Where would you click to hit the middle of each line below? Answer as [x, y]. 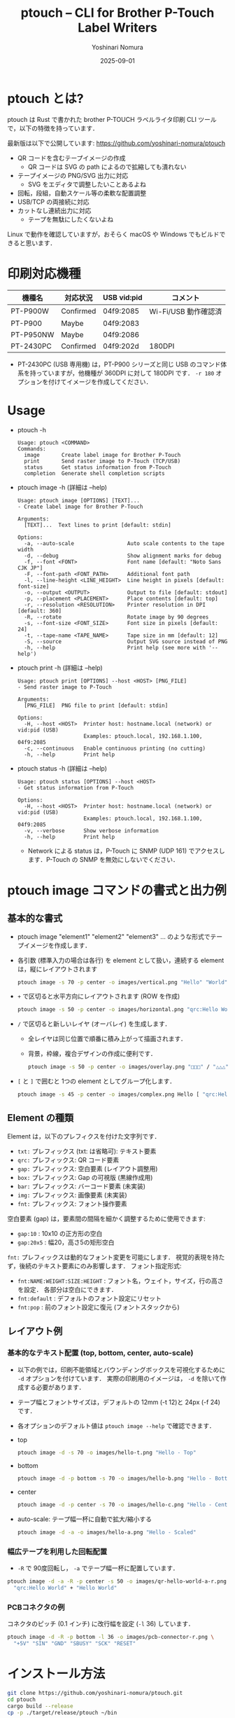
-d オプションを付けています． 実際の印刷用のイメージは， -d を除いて [119, 1378]
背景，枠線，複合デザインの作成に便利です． [92, 1054]
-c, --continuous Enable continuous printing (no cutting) [115, 748]
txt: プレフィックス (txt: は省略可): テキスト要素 [87, 1151]
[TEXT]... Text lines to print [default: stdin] [98, 525]
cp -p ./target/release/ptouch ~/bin [62, 1712]
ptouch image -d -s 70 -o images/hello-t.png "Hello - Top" [107, 1452]
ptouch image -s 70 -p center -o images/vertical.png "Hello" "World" [122, 982]
